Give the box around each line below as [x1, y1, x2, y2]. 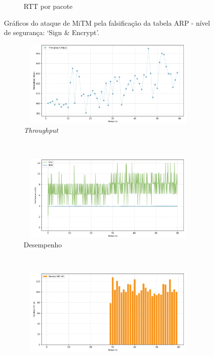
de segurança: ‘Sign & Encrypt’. [4, 27, 100, 38]
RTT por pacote [24, 1, 73, 11]
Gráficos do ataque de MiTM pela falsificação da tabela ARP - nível [4, 17, 210, 28]
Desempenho [24, 239, 62, 250]
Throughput [24, 125, 58, 135]
